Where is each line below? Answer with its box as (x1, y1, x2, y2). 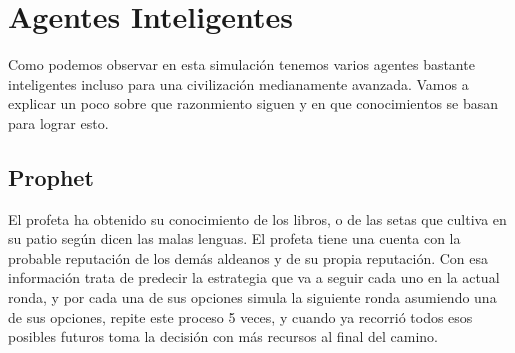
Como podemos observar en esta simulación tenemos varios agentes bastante (8, 54, 475, 75)
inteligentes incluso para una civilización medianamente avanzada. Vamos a (8, 73, 469, 94)
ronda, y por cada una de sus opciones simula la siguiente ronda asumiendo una (8, 287, 497, 308)
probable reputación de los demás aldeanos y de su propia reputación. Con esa (8, 247, 489, 268)
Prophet (8, 161, 94, 192)
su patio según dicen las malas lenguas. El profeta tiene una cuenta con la (8, 228, 461, 249)
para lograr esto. (8, 112, 109, 133)
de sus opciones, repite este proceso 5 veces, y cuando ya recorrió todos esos (8, 306, 473, 327)
